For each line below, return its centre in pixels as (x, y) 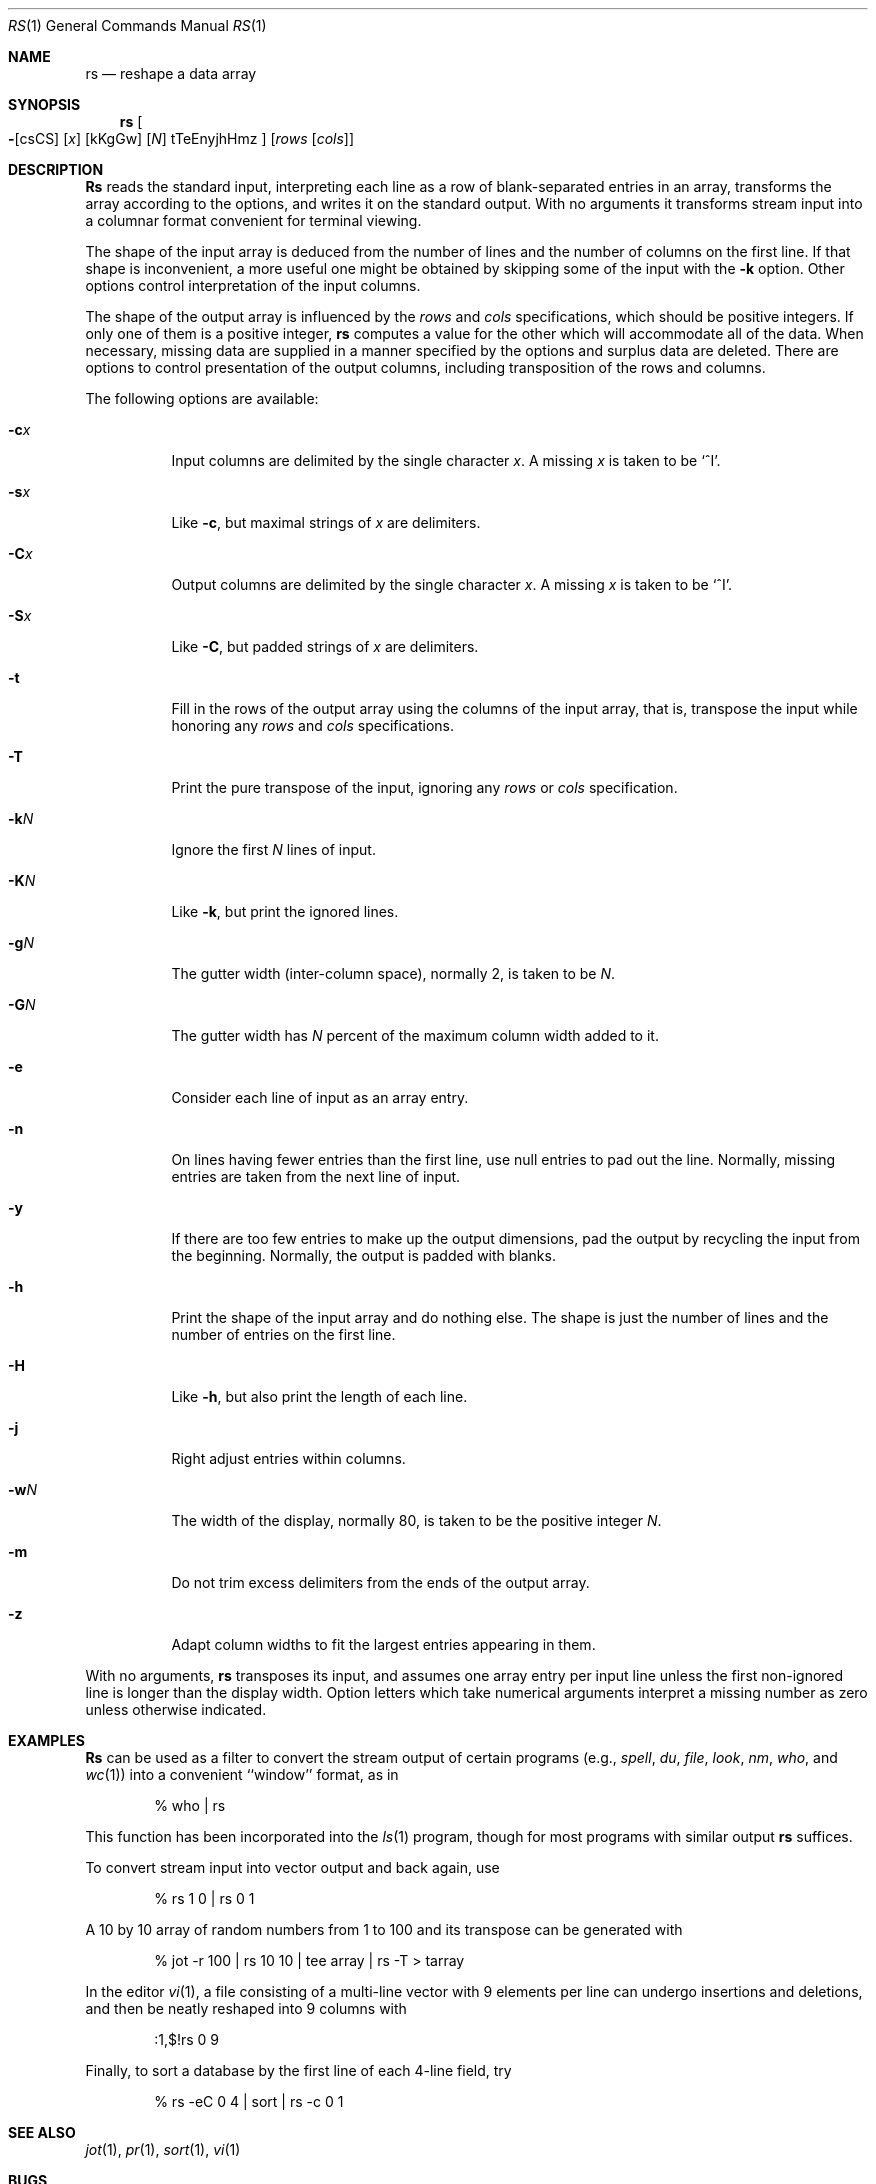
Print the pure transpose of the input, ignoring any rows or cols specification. (424, 787)
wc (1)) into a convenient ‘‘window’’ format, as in (242, 1774)
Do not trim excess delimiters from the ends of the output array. (380, 1582)
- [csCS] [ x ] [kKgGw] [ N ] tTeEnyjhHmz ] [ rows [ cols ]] (181, 138)
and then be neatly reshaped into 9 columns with (246, 2008)
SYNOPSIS (44, 104)
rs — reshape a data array (171, 73)
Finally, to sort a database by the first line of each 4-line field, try (298, 2070)
